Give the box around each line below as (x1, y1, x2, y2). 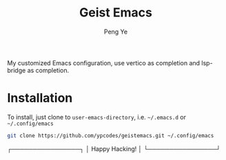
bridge (7, 66, 26, 74)
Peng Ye (103, 27, 128, 36)
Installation (7, 91, 73, 106)
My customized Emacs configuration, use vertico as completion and (7, 58, 201, 67)
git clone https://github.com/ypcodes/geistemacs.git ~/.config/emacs (7, 132, 214, 139)
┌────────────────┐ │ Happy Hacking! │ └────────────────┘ (7, 144, 221, 152)
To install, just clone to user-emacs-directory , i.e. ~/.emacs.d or (7, 113, 187, 121)
